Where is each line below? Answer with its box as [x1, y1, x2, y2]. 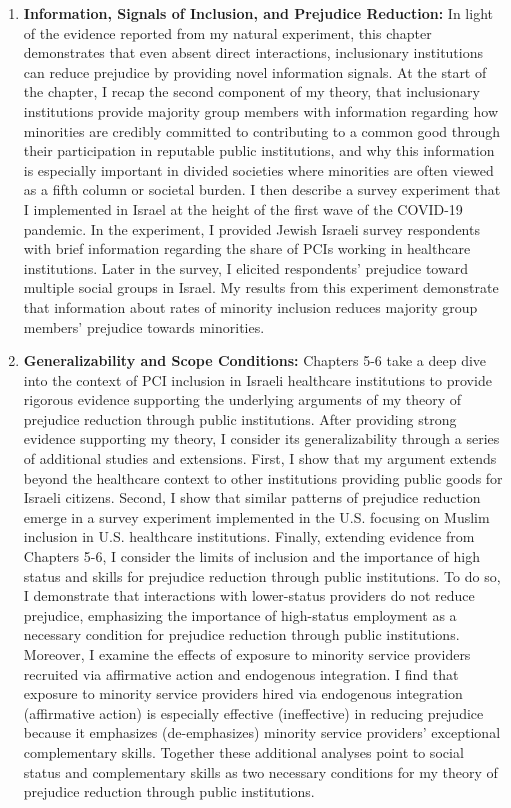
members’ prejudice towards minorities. [23, 316, 265, 337]
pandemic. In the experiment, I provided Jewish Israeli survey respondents [23, 218, 480, 239]
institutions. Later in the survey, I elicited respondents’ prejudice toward [23, 257, 468, 278]
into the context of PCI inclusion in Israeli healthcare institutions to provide [23, 369, 492, 390]
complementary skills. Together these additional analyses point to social [23, 741, 464, 762]
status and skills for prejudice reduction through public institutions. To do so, [23, 565, 501, 586]
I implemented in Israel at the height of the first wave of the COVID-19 [23, 198, 463, 219]
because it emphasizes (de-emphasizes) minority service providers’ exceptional [23, 722, 501, 743]
